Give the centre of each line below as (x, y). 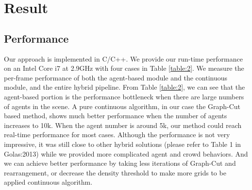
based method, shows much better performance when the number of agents (116, 116)
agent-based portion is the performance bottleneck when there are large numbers (124, 96)
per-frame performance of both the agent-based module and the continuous (116, 77)
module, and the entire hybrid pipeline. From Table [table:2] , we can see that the (125, 87)
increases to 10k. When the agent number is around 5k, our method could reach (123, 125)
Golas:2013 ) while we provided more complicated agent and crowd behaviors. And (126, 153)
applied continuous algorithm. (48, 182)
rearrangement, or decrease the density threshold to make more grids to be (115, 172)
